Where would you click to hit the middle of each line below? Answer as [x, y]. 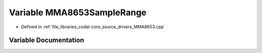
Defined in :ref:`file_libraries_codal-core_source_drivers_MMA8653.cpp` [93, 27]
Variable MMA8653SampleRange [78, 12]
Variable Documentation [47, 40]
